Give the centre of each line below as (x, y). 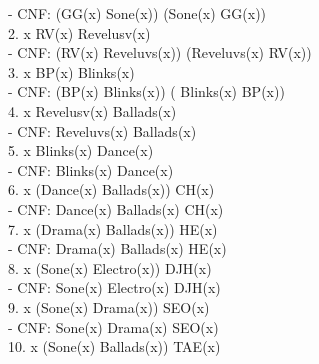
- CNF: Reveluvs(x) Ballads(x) (102, 130)
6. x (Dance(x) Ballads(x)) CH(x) (111, 189)
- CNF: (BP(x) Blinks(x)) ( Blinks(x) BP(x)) (146, 91)
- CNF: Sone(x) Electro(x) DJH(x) (114, 287)
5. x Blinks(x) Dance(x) (81, 150)
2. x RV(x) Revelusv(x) (79, 32)
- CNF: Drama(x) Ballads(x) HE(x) (117, 248)
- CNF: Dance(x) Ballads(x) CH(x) (116, 208)
